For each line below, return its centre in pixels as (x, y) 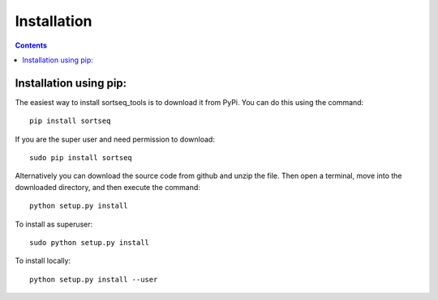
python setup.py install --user (94, 279)
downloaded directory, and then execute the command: (107, 187)
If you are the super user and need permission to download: (115, 139)
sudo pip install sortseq (81, 158)
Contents (31, 45)
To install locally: (43, 261)
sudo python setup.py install (90, 242)
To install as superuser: (54, 224)
